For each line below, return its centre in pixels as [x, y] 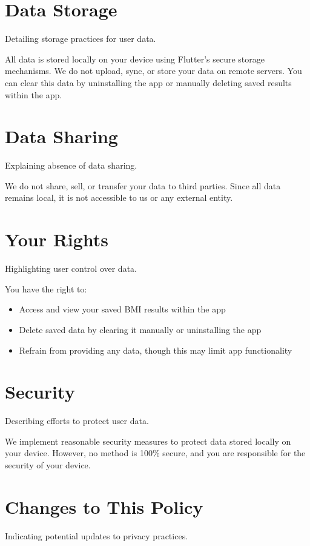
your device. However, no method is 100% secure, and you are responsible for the [155, 453]
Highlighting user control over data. [71, 268]
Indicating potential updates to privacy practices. [97, 535]
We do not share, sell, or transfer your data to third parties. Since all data [143, 185]
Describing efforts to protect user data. [77, 421]
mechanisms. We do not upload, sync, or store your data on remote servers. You [153, 71]
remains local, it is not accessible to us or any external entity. [119, 197]
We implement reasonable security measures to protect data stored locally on [148, 441]
